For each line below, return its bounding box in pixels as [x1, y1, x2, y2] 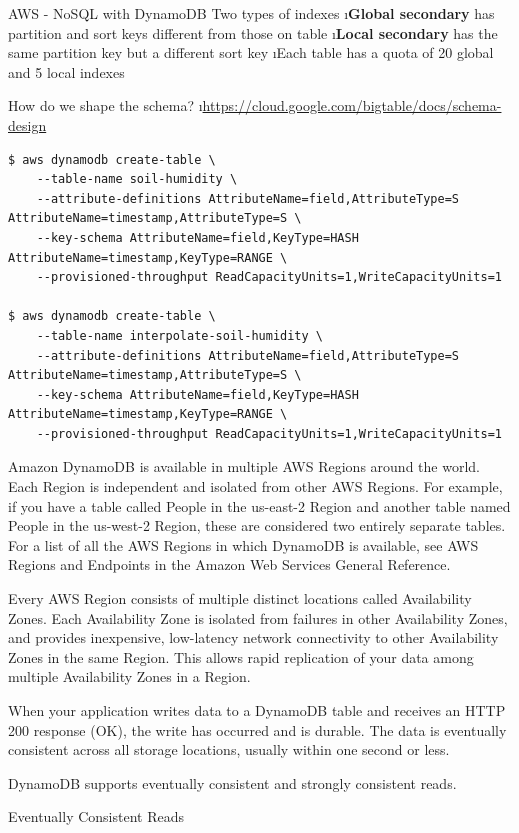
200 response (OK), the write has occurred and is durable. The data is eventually [8, 719, 507, 740]
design [8, 114, 47, 135]
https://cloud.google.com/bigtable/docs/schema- [202, 95, 502, 116]
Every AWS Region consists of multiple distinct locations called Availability [8, 588, 472, 609]
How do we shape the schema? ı [8, 95, 203, 116]
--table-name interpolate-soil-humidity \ [36, 328, 323, 343]
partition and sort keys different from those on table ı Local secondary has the [8, 22, 498, 43]
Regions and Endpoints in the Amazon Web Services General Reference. [8, 554, 451, 575]
